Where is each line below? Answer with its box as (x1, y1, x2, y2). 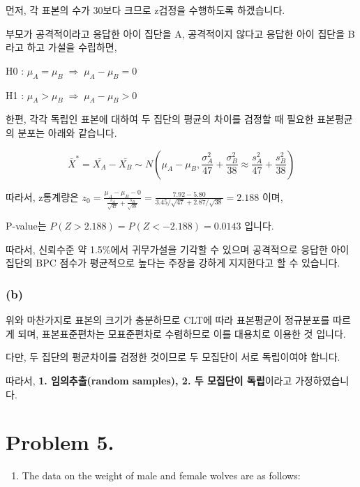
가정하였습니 (294, 373, 350, 388)
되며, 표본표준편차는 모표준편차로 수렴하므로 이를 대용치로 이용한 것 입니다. (17, 326, 346, 340)
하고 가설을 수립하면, (27, 40, 117, 54)
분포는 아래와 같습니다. (17, 125, 117, 140)
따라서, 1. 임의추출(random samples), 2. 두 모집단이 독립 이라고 (6, 373, 292, 388)
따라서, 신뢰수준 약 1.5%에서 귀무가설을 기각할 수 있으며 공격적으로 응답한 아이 (6, 241, 350, 256)
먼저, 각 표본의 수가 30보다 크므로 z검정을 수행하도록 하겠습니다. (6, 3, 285, 17)
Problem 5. (6, 428, 114, 456)
